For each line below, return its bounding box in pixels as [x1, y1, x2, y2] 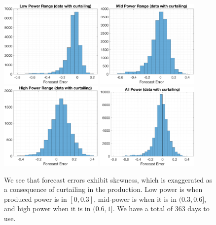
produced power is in [4, 193, 67, 204]
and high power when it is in [4, 203, 91, 214]
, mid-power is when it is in [94, 193, 177, 204]
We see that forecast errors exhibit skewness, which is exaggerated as [4, 174, 213, 185]
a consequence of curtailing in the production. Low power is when [4, 184, 203, 194]
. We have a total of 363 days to [112, 203, 210, 214]
